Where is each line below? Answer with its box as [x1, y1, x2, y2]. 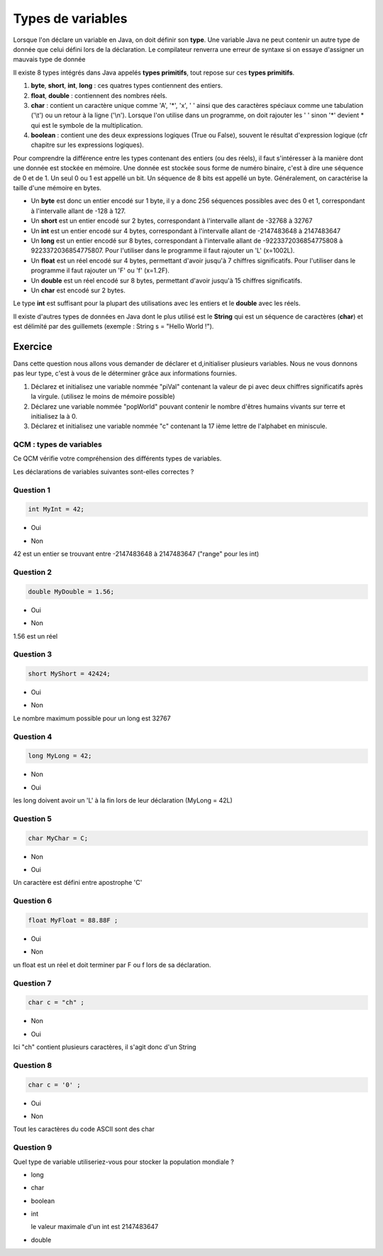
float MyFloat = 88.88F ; [28, 916, 118, 924]
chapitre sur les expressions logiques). [30, 141, 145, 149]
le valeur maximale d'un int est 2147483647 [30, 1223, 159, 1231]
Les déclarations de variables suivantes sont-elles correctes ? [13, 467, 194, 475]
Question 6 [13, 896, 52, 906]
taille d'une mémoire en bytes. [13, 184, 102, 192]
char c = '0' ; [28, 1081, 81, 1089]
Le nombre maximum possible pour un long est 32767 [13, 714, 171, 722]
